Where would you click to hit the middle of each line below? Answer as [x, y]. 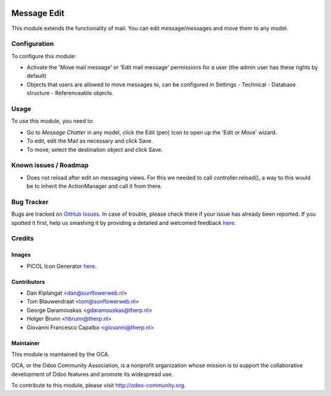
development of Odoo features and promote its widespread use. [92, 374]
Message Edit [38, 13]
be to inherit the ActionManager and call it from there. [94, 186]
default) [37, 76]
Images [21, 255]
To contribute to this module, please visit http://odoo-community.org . [99, 386]
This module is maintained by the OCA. [60, 354]
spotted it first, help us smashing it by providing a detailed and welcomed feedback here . [124, 223]
